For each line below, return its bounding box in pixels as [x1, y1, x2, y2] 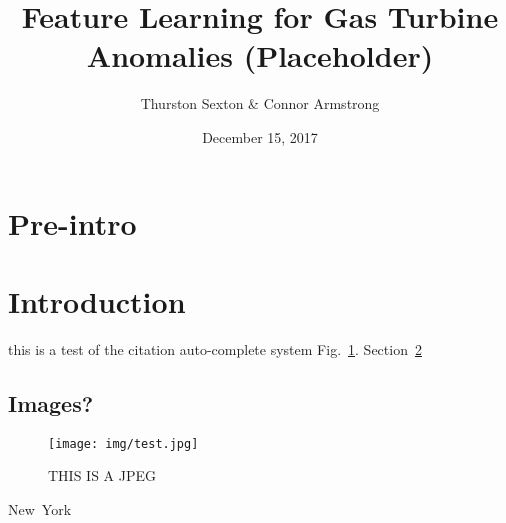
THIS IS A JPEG [48, 465, 157, 486]
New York [8, 498, 72, 519]
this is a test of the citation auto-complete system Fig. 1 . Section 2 [8, 338, 422, 359]
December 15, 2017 [202, 126, 318, 147]
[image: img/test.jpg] [48, 436, 199, 451]
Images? [8, 387, 94, 418]
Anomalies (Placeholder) [86, 35, 434, 76]
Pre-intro [8, 202, 137, 243]
